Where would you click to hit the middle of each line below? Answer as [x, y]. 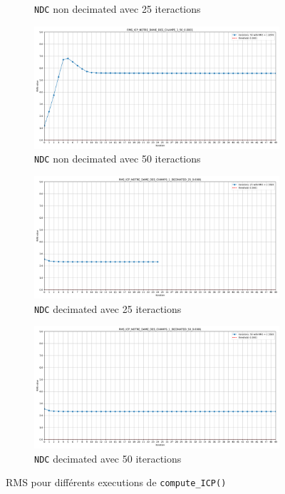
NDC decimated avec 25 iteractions [108, 308]
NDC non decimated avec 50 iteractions [118, 159]
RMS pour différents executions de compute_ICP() [116, 482]
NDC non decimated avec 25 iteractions [118, 9]
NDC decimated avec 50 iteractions [108, 458]
